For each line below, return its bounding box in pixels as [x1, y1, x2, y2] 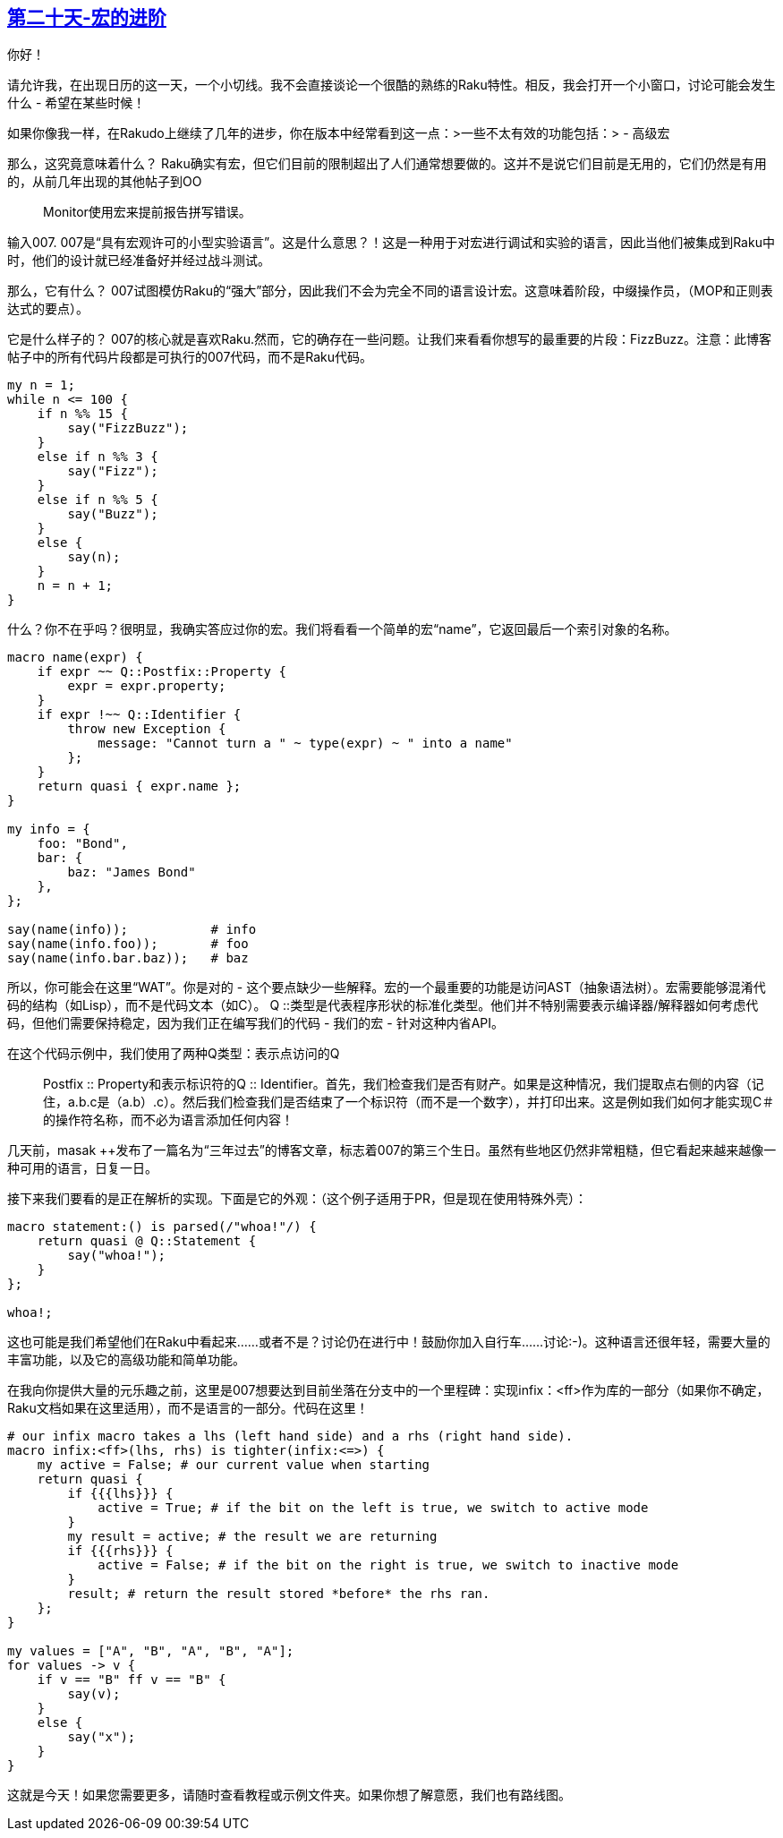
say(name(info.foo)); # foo [7, 936, 249, 952]
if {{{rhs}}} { [67, 1543, 174, 1559]
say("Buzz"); [67, 507, 158, 522]
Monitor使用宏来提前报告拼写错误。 [43, 204, 251, 220]
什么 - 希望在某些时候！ [7, 95, 146, 111]
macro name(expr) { [7, 650, 143, 665]
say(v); [67, 1687, 121, 1702]
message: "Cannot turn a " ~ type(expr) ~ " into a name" [98, 736, 513, 751]
